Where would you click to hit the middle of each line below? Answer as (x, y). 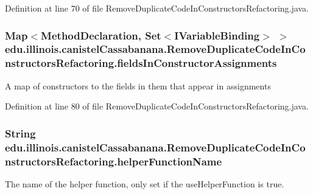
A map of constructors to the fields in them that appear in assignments (138, 85)
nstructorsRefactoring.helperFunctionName (114, 161)
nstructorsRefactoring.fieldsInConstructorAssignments (141, 63)
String (20, 133)
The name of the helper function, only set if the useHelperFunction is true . (145, 183)
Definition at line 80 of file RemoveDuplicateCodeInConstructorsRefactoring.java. (157, 106)
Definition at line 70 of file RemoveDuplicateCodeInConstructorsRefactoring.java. (157, 8)
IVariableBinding (217, 35)
